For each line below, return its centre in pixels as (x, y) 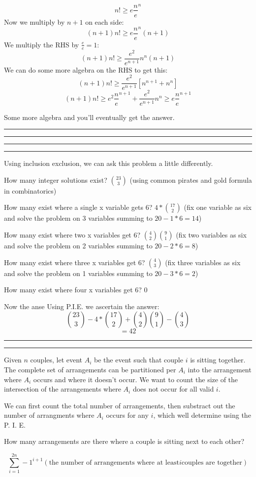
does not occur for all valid (173, 389)
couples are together (212, 462)
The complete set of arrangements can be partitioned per (90, 369)
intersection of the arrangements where (63, 389)
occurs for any (127, 415)
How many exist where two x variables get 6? (72, 234)
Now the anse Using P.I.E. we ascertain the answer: (82, 306)
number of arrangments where (49, 415)
